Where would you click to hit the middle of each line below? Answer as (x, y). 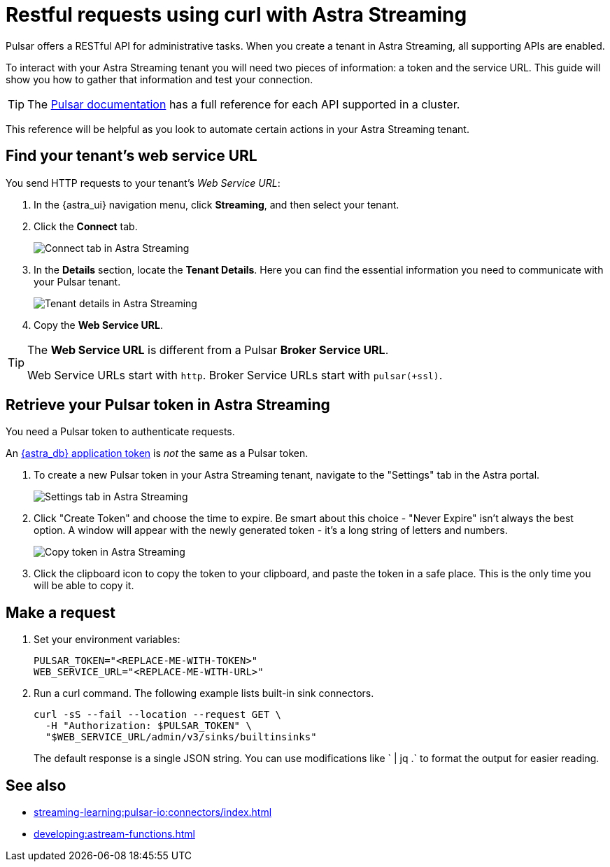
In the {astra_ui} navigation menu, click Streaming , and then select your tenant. (217, 204)
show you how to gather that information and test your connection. (159, 79)
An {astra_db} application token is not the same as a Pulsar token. (157, 453)
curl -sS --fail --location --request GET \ (158, 715)
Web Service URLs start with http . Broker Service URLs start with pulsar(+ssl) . (235, 375)
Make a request (61, 612)
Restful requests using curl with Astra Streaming (236, 15)
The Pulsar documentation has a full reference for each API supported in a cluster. (244, 104)
